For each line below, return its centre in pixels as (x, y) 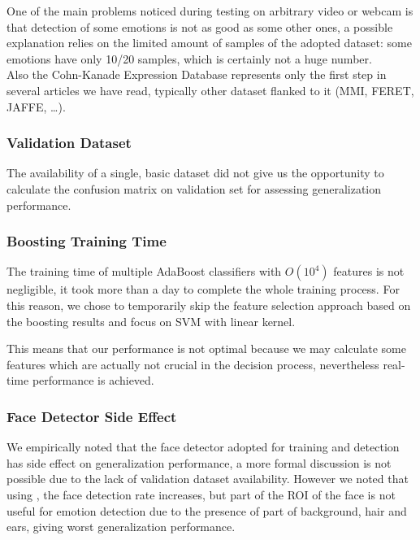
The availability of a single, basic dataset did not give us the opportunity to (195, 173)
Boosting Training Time (87, 241)
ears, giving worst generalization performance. (121, 527)
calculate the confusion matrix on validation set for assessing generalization (194, 188)
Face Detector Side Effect (92, 416)
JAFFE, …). (36, 106)
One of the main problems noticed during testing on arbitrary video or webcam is (210, 11)
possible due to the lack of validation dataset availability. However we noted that (208, 479)
